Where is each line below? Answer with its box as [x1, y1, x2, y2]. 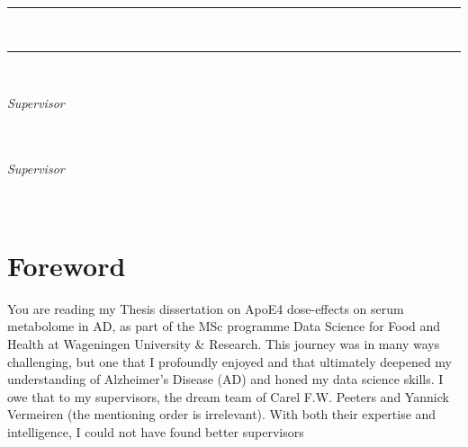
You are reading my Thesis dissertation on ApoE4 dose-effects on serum [7, 299, 404, 317]
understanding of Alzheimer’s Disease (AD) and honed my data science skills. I [7, 370, 444, 389]
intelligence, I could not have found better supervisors [7, 423, 304, 442]
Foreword [7, 246, 126, 283]
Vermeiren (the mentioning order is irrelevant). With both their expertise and [7, 405, 436, 424]
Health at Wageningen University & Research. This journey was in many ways [7, 335, 440, 353]
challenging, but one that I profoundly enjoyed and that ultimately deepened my [7, 352, 452, 371]
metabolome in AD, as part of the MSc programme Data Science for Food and [7, 317, 441, 335]
